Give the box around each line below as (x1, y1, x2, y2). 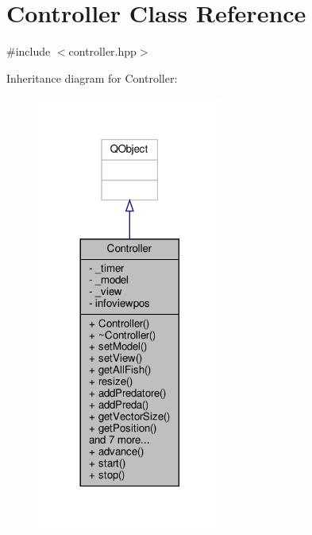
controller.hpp (68, 43, 137, 60)
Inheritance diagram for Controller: (6, 69, 178, 86)
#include (6, 43, 51, 60)
